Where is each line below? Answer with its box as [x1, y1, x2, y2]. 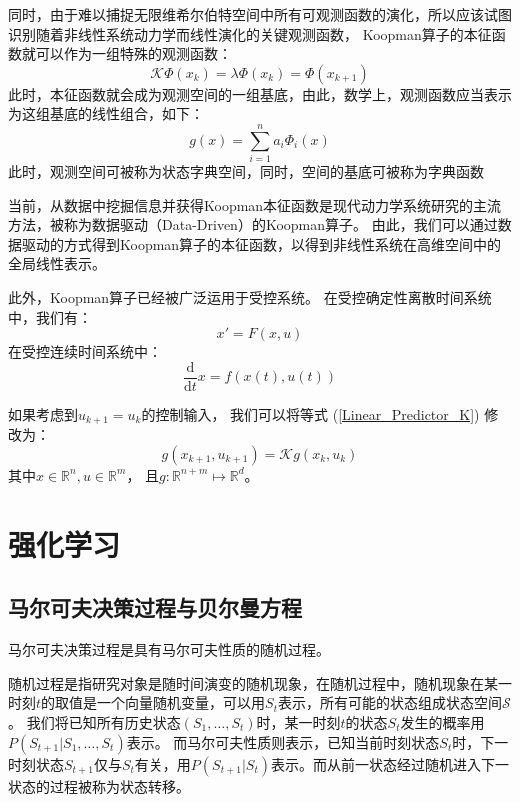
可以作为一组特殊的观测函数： [35, 43, 232, 64]
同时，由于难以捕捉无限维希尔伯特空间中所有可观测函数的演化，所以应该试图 [8, 4, 512, 24]
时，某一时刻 [256, 711, 341, 732]
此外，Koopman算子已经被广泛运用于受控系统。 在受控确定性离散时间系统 [8, 287, 492, 308]
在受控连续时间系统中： [8, 341, 162, 362]
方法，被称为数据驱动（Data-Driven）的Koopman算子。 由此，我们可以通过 [8, 214, 498, 235]
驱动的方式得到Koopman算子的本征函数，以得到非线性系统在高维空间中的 [21, 233, 502, 254]
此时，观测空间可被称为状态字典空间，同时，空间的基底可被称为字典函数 [8, 161, 484, 182]
